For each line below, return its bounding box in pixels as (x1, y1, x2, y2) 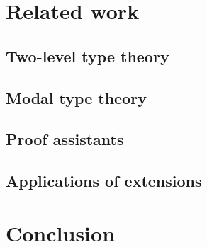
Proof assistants (6, 128, 124, 150)
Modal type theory (6, 86, 147, 108)
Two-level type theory (6, 45, 169, 67)
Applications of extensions (6, 170, 202, 192)
